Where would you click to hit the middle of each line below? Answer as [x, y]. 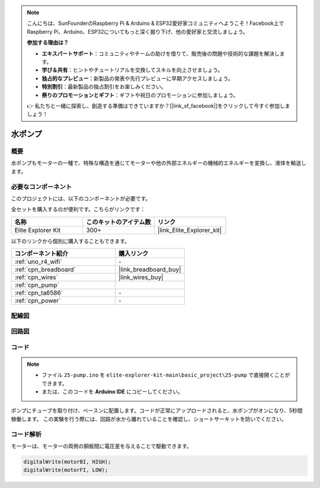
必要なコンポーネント [41, 187]
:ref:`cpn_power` [38, 301]
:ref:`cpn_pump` [37, 285]
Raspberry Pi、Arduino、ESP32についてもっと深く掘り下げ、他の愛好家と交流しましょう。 [137, 31]
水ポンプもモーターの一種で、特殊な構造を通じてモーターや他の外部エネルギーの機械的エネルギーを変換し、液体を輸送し [159, 163]
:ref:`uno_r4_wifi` [38, 262]
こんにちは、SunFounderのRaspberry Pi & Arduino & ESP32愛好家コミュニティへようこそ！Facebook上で [156, 23]
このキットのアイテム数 [119, 222]
